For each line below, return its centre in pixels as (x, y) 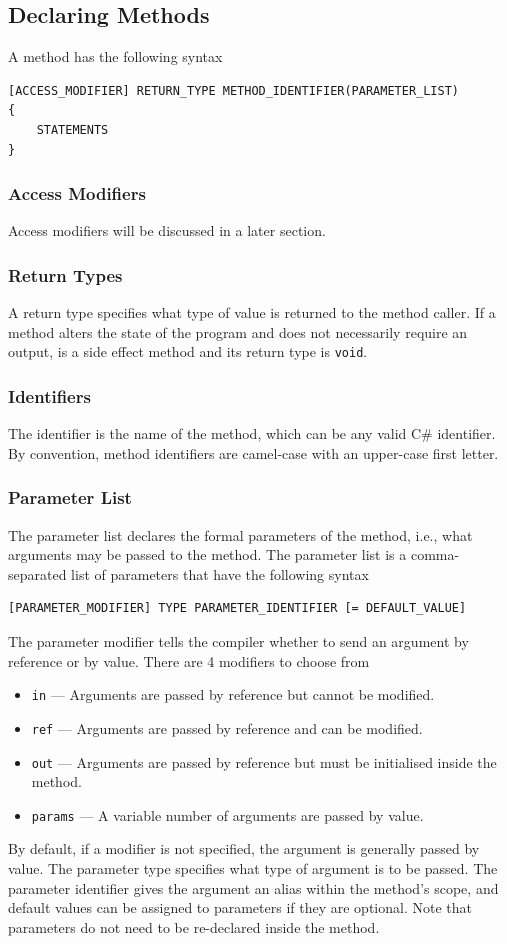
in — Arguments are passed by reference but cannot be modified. (233, 694)
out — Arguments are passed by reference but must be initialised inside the (264, 761)
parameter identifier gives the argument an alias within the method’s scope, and (253, 887)
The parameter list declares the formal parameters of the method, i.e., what (240, 534)
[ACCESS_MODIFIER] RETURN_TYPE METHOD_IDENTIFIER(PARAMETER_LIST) (234, 90)
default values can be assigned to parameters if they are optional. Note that (240, 907)
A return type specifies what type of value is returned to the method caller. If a (252, 312)
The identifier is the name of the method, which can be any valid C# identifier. (252, 433)
